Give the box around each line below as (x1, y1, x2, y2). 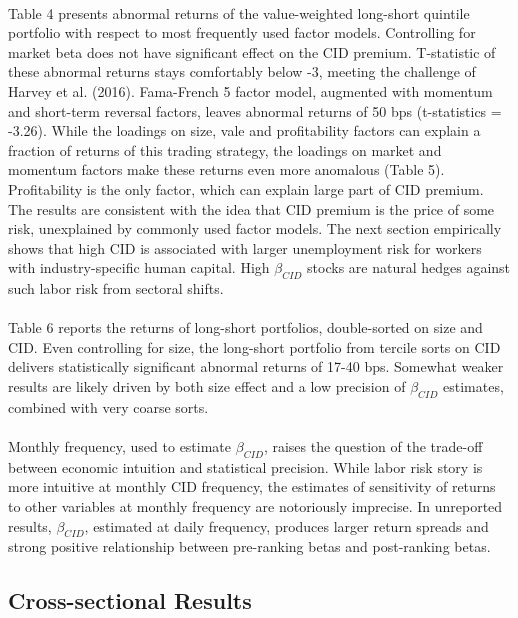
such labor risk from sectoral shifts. (8, 278, 224, 299)
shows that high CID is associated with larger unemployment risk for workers (8, 237, 482, 258)
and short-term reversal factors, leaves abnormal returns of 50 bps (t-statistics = (8, 100, 502, 121)
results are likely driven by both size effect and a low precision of (8, 376, 406, 397)
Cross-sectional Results (8, 585, 252, 616)
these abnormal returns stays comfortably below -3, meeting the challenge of (8, 61, 476, 82)
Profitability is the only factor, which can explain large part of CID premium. (8, 178, 484, 199)
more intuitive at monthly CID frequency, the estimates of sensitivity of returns (8, 476, 496, 497)
